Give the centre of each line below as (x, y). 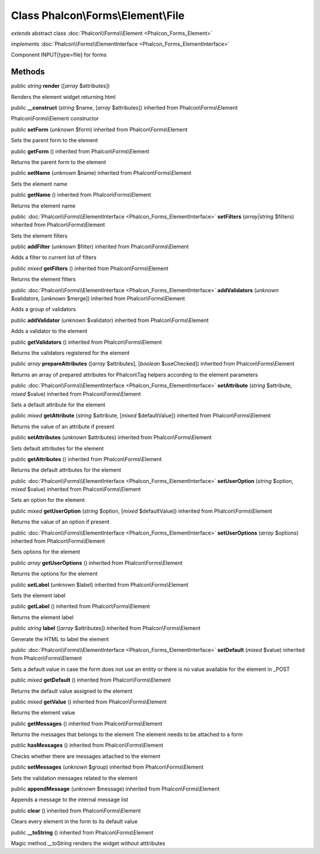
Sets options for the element (46, 552)
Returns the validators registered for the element (70, 353)
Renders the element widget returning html (63, 97)
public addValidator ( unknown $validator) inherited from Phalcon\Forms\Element (110, 320)
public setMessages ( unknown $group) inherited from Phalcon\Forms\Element (107, 767)
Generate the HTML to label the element (60, 639)
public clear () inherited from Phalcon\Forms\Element (76, 810)
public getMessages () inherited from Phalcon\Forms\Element (87, 724)
